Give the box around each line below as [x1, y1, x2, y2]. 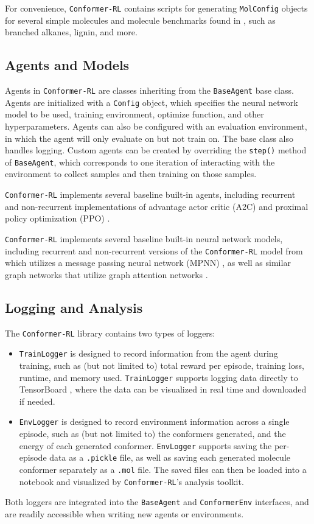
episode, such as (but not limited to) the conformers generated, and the [19, 427, 286, 439]
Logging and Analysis [5, 298, 143, 316]
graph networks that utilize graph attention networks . [5, 268, 208, 281]
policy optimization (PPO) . [5, 212, 110, 225]
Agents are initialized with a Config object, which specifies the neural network [5, 96, 298, 108]
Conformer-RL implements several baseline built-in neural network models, [5, 232, 283, 245]
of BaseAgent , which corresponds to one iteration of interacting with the [5, 155, 275, 168]
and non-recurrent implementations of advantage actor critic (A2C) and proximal [5, 200, 309, 212]
